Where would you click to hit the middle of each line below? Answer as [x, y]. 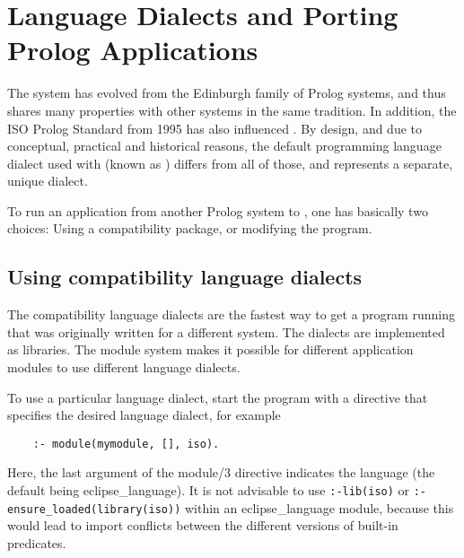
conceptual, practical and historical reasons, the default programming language [224, 146]
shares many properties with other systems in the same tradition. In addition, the [232, 110]
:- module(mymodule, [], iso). [126, 444]
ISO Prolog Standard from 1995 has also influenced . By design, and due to [214, 128]
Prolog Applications [133, 50]
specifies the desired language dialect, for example [144, 415]
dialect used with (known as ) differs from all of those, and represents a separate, [230, 163]
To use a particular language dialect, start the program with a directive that [218, 397]
